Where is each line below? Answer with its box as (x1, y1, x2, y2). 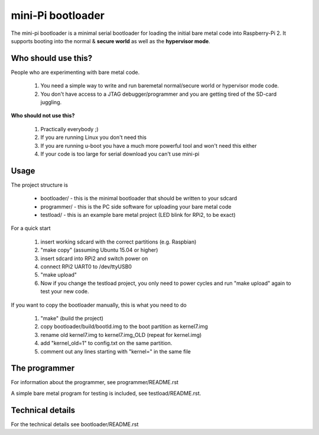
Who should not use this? (11, 112, 75, 119)
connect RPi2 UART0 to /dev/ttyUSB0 (40, 263, 132, 270)
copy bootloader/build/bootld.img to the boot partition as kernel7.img (40, 323, 208, 330)
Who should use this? (11, 53, 93, 63)
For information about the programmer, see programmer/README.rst (11, 379, 179, 386)
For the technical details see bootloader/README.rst (11, 420, 139, 428)
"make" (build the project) (40, 314, 103, 322)
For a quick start (11, 225, 51, 232)
